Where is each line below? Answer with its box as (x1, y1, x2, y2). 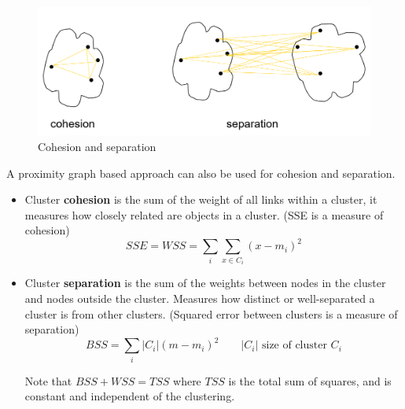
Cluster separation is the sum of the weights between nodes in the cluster (24, 275, 386, 291)
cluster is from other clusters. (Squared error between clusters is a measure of (24, 305, 398, 322)
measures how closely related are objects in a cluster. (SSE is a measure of (24, 206, 384, 223)
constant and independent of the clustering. (24, 388, 235, 404)
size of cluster (261, 340, 327, 352)
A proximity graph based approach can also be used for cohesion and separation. (6, 164, 396, 181)
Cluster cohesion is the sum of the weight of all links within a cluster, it (24, 191, 377, 208)
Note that (24, 372, 72, 389)
